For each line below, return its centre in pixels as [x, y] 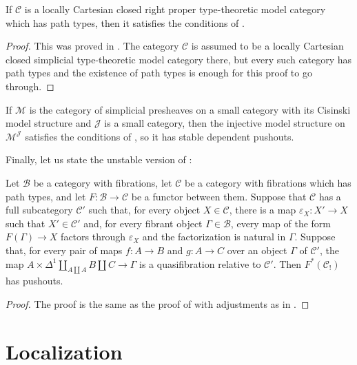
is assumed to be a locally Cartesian [267, 46]
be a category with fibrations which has [268, 182]
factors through [93, 237]
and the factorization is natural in [214, 237]
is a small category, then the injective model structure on [225, 123]
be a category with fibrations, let [103, 182]
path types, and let [46, 196]
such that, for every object [144, 210]
